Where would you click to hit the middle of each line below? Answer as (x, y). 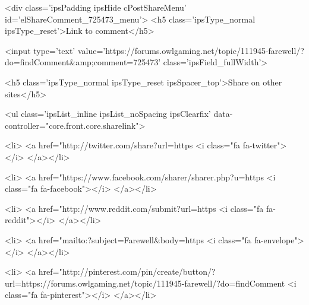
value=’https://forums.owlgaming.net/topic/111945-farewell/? (191, 50)
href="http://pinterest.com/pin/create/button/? (127, 271)
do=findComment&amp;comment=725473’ (83, 62)
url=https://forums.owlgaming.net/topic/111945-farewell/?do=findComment (145, 283)
